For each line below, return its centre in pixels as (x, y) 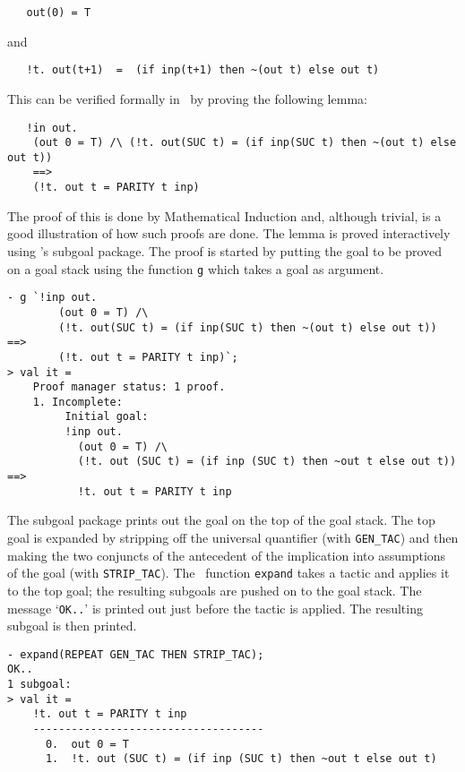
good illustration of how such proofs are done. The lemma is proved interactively (229, 233)
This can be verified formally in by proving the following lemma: (187, 98)
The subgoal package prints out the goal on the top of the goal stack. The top (221, 520)
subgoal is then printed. (72, 626)
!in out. (52, 128)
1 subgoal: (39, 685)
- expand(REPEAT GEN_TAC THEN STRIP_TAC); (136, 654)
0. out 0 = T (87, 744)
